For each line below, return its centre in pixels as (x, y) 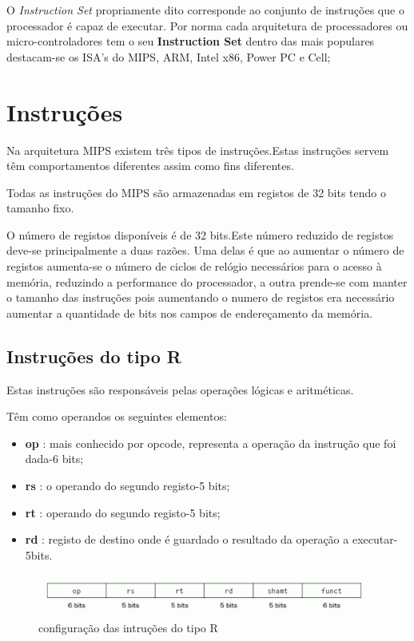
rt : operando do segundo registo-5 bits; (123, 512)
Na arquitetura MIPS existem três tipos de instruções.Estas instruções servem (198, 150)
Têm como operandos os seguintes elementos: (117, 416)
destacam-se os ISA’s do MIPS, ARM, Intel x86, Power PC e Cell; (169, 56)
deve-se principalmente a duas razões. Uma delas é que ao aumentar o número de (205, 250)
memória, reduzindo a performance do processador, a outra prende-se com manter (207, 281)
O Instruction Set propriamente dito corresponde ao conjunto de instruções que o (205, 10)
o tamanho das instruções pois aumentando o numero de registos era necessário (201, 297)
